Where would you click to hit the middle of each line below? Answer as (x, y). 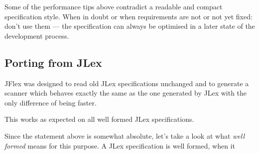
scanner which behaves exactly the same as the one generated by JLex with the (126, 93)
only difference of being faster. (51, 102)
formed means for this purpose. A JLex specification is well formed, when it (120, 145)
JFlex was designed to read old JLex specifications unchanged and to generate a (127, 83)
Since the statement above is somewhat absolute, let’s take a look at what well (125, 135)
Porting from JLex (53, 62)
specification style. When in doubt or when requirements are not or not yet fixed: (129, 16)
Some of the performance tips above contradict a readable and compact (114, 6)
